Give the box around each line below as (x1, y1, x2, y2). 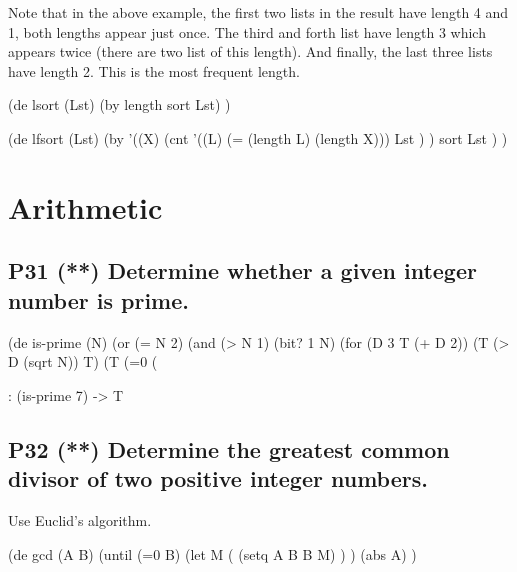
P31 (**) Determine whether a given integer (8, 255, 477, 286)
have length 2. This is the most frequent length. (8, 60, 300, 81)
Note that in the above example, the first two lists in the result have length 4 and (8, 2, 509, 22)
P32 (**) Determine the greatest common (8, 433, 450, 464)
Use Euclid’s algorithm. (8, 509, 152, 530)
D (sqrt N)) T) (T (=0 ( (8, 351, 158, 372)
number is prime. (8, 284, 189, 315)
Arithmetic (8, 186, 163, 227)
